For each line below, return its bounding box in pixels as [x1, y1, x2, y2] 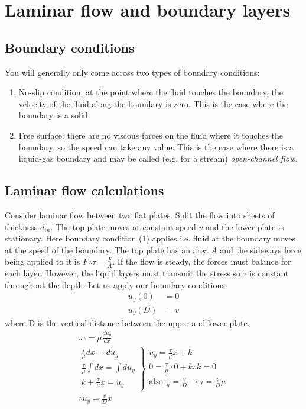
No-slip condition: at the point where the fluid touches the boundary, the [18, 86, 283, 98]
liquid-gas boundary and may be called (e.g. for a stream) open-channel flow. [18, 152, 298, 165]
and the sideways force [220, 243, 302, 256]
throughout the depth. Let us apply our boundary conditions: [5, 278, 227, 291]
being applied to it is [5, 255, 80, 268]
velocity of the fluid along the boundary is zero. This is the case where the [18, 97, 288, 110]
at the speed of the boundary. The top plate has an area [5, 243, 209, 256]
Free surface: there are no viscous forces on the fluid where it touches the [18, 128, 284, 141]
